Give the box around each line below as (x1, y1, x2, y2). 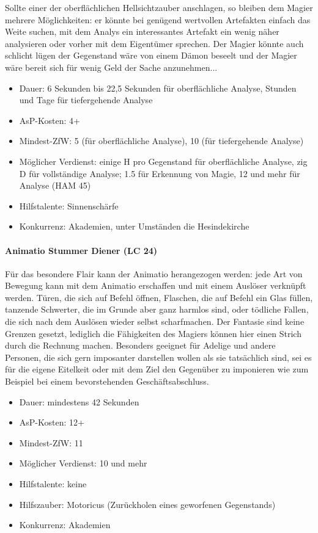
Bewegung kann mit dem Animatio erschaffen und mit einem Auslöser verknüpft (5, 279, 306, 292)
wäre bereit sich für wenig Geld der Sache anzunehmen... (5, 60, 218, 73)
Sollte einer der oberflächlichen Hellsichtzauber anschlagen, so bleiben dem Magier (5, 1, 313, 13)
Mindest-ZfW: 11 (19, 436, 83, 449)
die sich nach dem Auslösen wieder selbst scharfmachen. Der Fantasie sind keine (5, 315, 305, 328)
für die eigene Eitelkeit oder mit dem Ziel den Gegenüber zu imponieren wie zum (5, 363, 309, 375)
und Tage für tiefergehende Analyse (19, 93, 153, 106)
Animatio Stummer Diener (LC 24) (5, 244, 158, 256)
